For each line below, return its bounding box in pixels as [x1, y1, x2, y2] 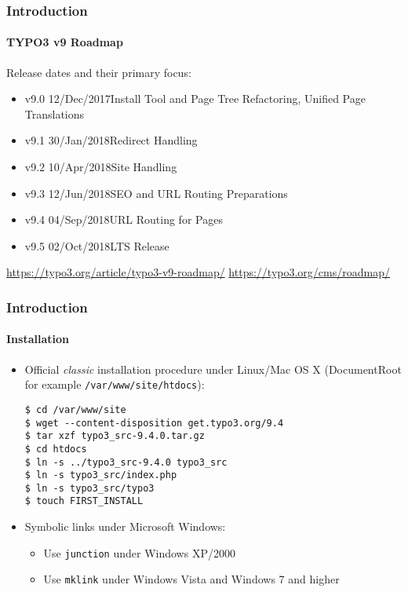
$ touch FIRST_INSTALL [24, 495, 144, 507]
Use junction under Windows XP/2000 [43, 544, 235, 561]
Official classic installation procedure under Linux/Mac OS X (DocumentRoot [24, 360, 402, 377]
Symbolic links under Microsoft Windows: [24, 518, 226, 535]
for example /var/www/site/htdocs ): [24, 376, 205, 393]
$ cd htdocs [24, 443, 87, 455]
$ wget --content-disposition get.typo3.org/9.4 [24, 417, 284, 429]
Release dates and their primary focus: [6, 64, 191, 80]
